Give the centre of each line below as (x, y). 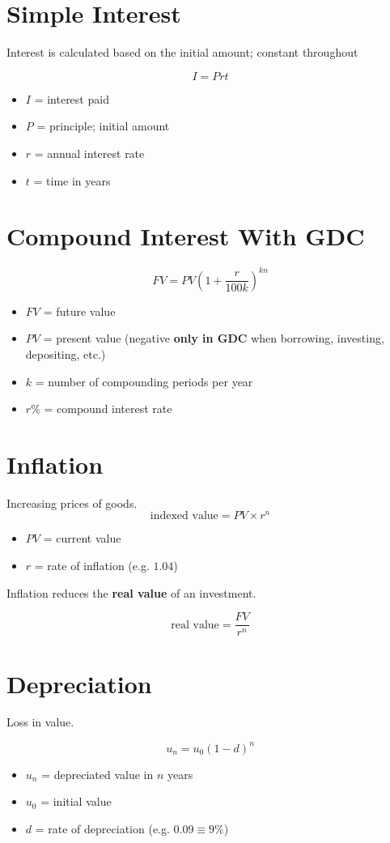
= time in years (72, 180)
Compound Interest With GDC (186, 236)
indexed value (184, 516)
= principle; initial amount (103, 126)
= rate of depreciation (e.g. (102, 828)
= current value (82, 538)
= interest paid (72, 98)
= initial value (76, 801)
